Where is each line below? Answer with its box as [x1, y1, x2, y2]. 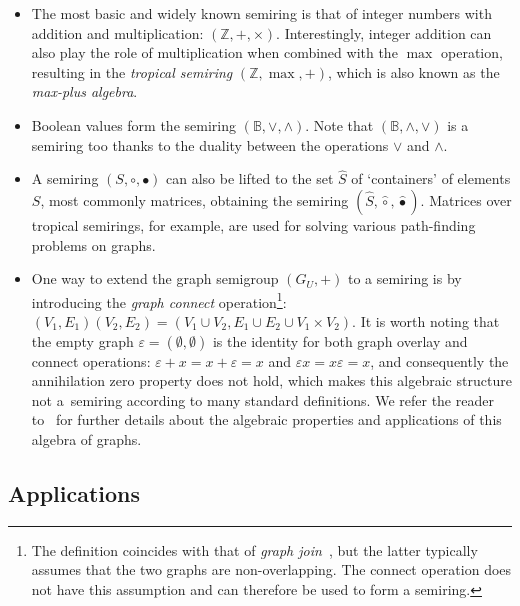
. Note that [305, 114, 374, 135]
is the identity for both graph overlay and [212, 330, 468, 351]
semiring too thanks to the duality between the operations [31, 134, 389, 155]
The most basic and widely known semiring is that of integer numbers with [31, 3, 492, 23]
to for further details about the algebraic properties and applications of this [31, 409, 502, 430]
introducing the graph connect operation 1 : [31, 288, 287, 312]
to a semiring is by [347, 268, 462, 289]
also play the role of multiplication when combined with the [31, 42, 398, 63]
